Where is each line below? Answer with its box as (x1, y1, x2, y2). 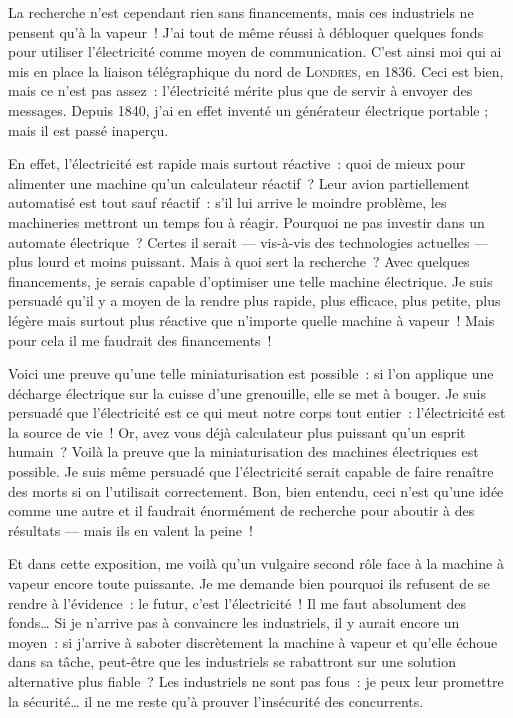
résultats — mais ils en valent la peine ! (8, 519, 253, 540)
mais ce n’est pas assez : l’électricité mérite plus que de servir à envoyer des (8, 80, 473, 101)
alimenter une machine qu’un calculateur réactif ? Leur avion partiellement (8, 172, 470, 193)
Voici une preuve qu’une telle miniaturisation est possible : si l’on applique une (8, 363, 494, 384)
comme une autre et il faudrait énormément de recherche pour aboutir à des (8, 500, 475, 521)
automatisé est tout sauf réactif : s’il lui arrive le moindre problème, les (8, 192, 447, 213)
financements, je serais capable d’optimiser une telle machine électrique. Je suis (8, 270, 493, 291)
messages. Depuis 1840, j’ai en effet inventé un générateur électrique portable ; (8, 99, 489, 120)
